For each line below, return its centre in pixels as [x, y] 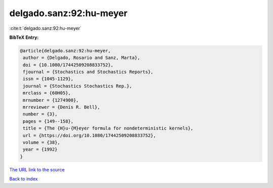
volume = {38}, [42, 142]
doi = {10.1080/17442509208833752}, [68, 65]
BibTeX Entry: [24, 37]
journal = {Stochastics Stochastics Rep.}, [78, 86]
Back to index [24, 179]
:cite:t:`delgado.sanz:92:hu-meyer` [45, 28]
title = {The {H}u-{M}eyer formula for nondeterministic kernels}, [108, 128]
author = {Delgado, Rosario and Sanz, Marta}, [81, 58]
